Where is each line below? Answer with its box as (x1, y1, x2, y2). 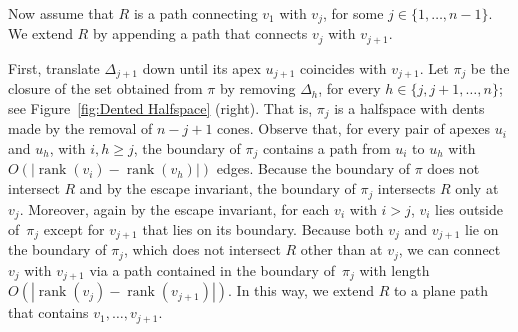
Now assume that (8, 3, 114, 23)
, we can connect (398, 239, 501, 260)
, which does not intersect (123, 239, 281, 260)
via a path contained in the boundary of (89, 259, 335, 280)
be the (470, 57, 510, 78)
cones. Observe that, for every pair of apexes (217, 118, 491, 139)
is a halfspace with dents (334, 97, 485, 118)
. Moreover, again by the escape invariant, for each (19, 198, 330, 219)
